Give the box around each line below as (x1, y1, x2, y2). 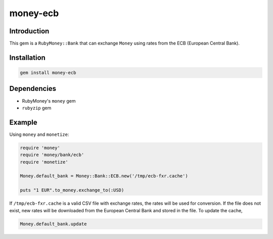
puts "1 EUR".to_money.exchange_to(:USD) (20, 187, 124, 193)
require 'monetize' (20, 159, 68, 165)
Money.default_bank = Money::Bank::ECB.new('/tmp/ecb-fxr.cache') (20, 173, 188, 179)
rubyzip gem (22, 105, 52, 111)
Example (9, 118, 37, 126)
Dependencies (9, 84, 57, 93)
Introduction (9, 27, 50, 35)
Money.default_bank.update (20, 221, 87, 227)
